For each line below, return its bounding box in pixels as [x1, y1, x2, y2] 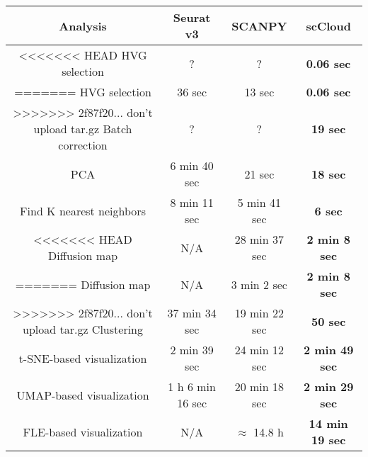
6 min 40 [170, 157, 214, 174]
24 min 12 [234, 342, 284, 358]
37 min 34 [167, 305, 217, 321]
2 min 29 [303, 378, 354, 395]
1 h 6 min [168, 378, 216, 395]
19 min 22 [234, 305, 284, 321]
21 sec [244, 165, 275, 182]
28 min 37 [234, 231, 284, 247]
